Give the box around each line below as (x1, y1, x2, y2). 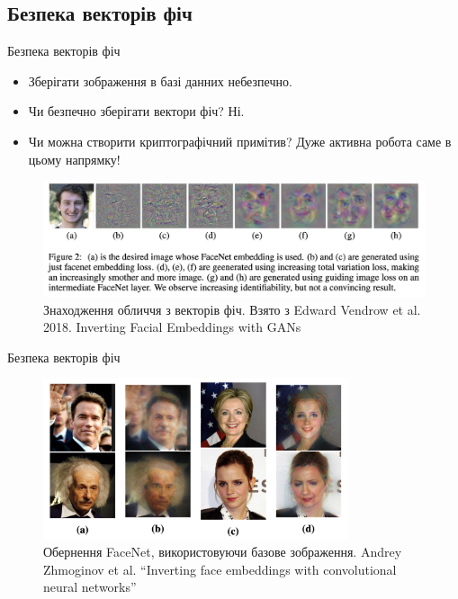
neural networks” (43, 577, 137, 596)
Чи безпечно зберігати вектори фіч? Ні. (28, 102, 245, 121)
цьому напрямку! (28, 149, 121, 168)
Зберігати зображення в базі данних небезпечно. (28, 71, 292, 90)
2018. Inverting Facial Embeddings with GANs (43, 317, 301, 336)
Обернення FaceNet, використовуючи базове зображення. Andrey (43, 542, 402, 561)
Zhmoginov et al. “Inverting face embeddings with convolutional (43, 559, 397, 578)
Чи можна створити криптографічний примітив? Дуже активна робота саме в (28, 131, 452, 150)
